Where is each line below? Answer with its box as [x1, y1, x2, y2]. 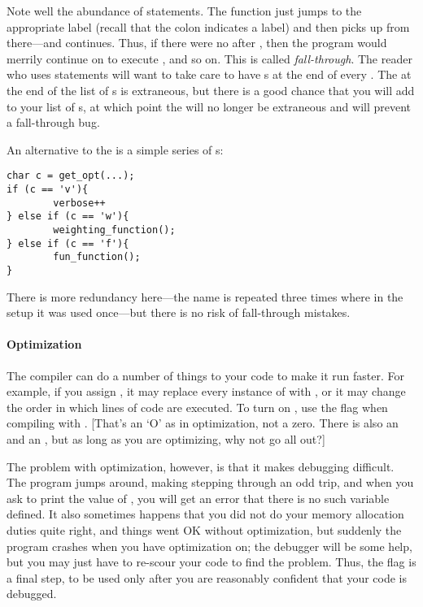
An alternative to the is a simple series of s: [7, 141, 224, 158]
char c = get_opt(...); [7, 170, 135, 182]
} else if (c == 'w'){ [7, 210, 129, 223]
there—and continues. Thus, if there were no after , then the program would [7, 34, 387, 51]
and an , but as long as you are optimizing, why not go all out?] [7, 430, 325, 447]
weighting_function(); [53, 223, 176, 236]
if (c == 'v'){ [7, 184, 89, 195]
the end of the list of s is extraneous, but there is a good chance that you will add [7, 81, 415, 98]
